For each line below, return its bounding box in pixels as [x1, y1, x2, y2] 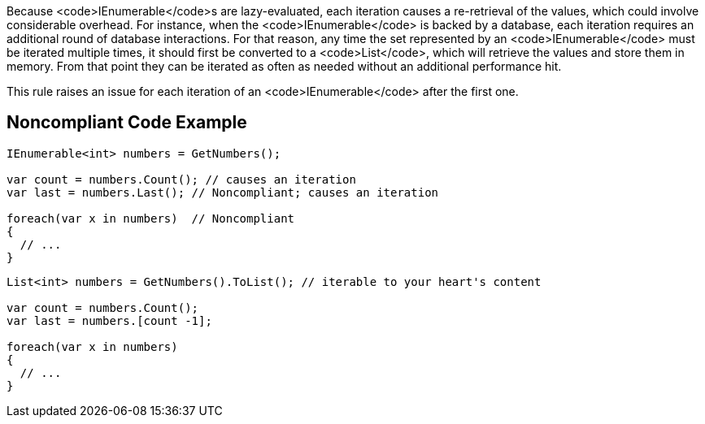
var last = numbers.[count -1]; [7, 314, 212, 327]
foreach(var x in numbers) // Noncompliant [7, 211, 295, 225]
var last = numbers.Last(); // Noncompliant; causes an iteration [7, 185, 439, 199]
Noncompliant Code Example [7, 112, 247, 133]
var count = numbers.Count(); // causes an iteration [7, 172, 356, 186]
